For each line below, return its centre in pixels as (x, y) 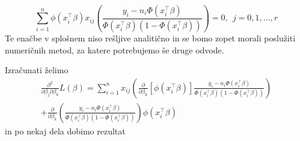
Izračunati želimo (37, 70)
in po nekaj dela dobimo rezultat (65, 130)
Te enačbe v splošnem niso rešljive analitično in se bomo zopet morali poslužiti (150, 37)
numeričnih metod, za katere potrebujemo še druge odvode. (115, 49)
